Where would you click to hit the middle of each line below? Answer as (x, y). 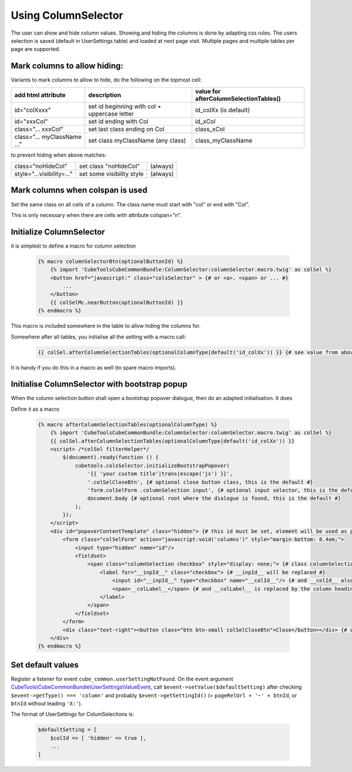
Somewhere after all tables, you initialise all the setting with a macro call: (99, 337)
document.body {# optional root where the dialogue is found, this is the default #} (214, 498)
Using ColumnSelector (67, 15)
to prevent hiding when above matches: (59, 155)
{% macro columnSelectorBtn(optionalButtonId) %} (111, 261)
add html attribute (40, 95)
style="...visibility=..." (43, 174)
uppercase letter (111, 113)
